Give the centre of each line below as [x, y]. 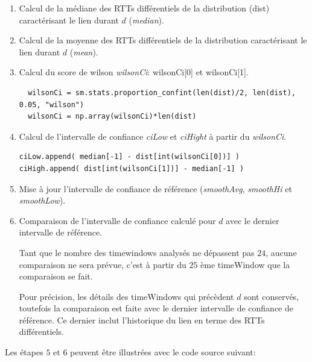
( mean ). [84, 51]
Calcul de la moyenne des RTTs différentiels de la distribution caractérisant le [163, 40]
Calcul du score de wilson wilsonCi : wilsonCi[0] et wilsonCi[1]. [134, 72]
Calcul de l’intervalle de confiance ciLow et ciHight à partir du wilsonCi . [153, 136]
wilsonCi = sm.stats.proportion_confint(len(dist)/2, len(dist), [162, 92]
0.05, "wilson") [52, 105]
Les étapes [24, 352]
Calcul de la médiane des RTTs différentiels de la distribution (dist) [144, 8]
